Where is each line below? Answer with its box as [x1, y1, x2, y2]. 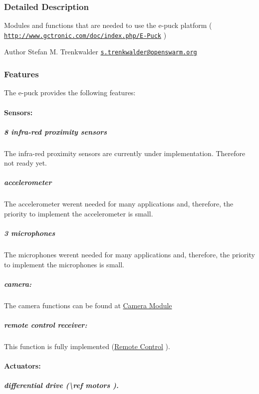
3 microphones [4, 228, 55, 238]
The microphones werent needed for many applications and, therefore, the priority [4, 249, 255, 260]
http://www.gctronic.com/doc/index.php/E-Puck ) [4, 29, 167, 40]
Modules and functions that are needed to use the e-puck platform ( [4, 20, 212, 30]
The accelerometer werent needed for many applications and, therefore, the [4, 198, 234, 209]
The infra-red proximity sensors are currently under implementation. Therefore [4, 148, 246, 158]
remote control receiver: [4, 320, 87, 330]
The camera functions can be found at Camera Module [4, 300, 172, 310]
